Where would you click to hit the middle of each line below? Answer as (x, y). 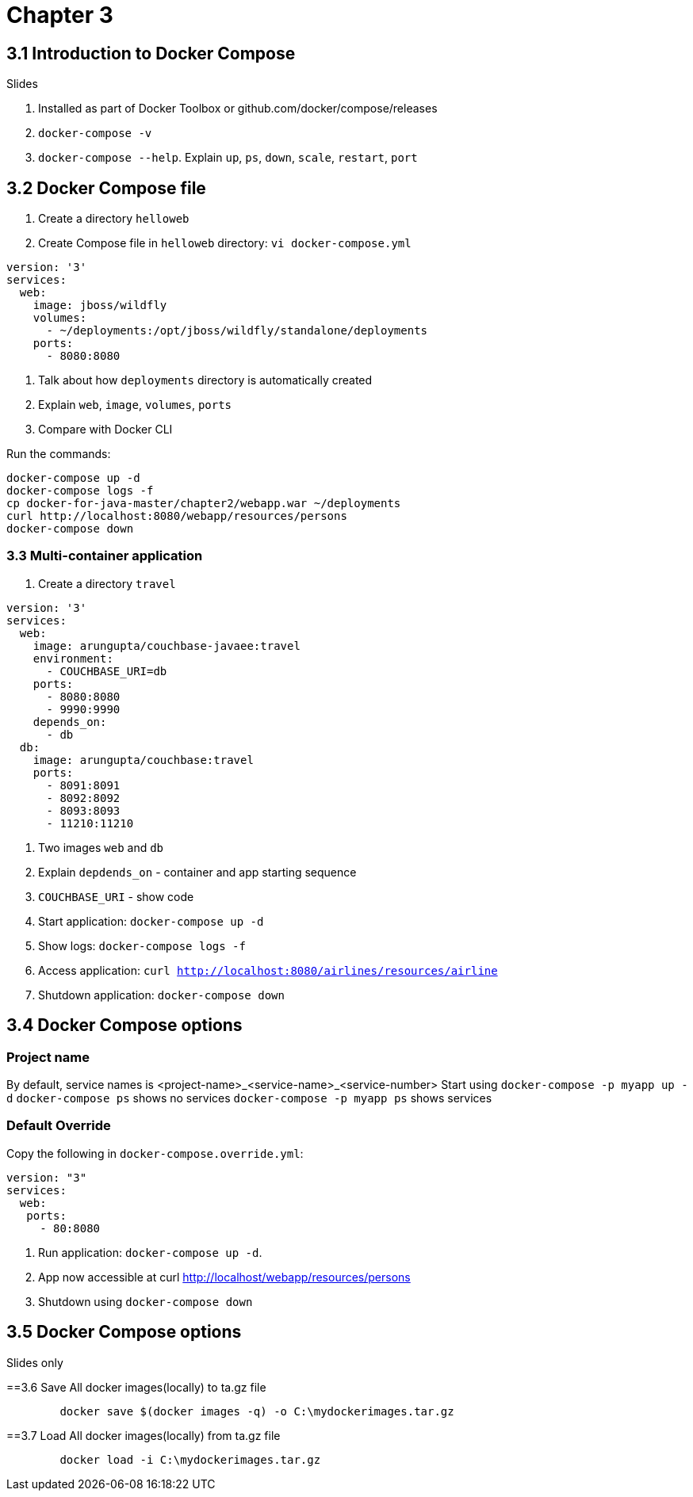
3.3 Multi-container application (105, 556)
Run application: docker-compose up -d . (150, 1252)
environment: (73, 658)
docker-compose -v (95, 134)
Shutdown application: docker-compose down (161, 995)
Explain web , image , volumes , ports (135, 405)
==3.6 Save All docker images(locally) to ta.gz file (136, 1387)
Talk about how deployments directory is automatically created (205, 380)
